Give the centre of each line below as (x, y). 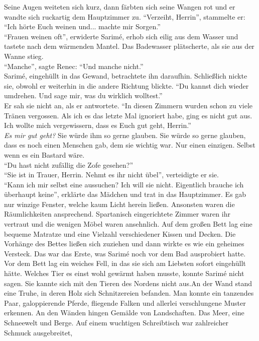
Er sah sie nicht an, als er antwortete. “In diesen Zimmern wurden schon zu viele (128, 105)
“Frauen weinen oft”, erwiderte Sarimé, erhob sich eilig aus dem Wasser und (121, 36)
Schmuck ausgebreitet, (38, 332)
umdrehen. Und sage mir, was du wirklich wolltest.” (83, 95)
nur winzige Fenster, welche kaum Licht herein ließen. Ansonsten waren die (119, 204)
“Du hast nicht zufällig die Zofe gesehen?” (69, 164)
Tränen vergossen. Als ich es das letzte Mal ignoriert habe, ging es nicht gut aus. (128, 115)
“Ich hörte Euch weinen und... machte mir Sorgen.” (82, 26)
